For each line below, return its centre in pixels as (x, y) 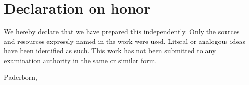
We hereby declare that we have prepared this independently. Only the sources (122, 32)
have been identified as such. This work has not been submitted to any (110, 51)
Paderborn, (21, 76)
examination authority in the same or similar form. (80, 60)
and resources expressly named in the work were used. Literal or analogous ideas (124, 41)
